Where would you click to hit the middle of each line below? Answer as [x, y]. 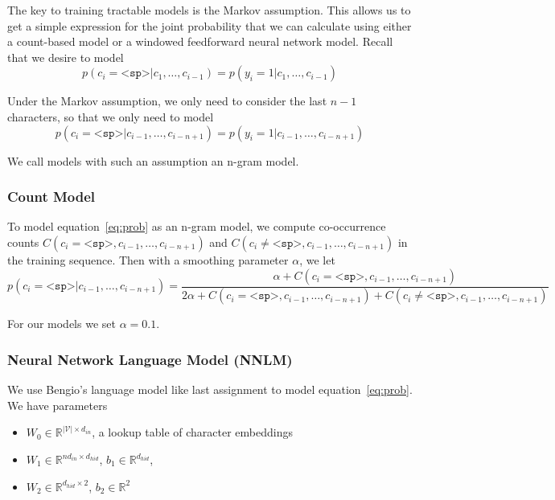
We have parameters [58, 405]
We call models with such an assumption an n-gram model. [153, 160]
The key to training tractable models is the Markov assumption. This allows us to [209, 10]
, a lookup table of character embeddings [192, 432]
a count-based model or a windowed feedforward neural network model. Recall [200, 41]
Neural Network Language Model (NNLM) [150, 359]
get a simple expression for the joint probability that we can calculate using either [210, 25]
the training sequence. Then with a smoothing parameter [148, 259]
